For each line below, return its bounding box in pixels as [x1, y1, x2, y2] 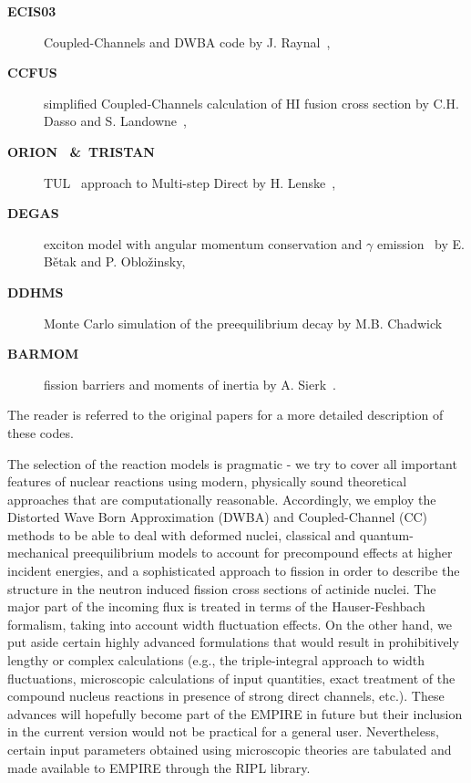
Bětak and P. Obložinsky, [44, 252, 186, 271]
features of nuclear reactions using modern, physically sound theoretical [7, 472, 407, 491]
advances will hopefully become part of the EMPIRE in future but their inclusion [7, 704, 463, 723]
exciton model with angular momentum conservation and [44, 234, 363, 253]
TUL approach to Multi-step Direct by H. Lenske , [44, 172, 336, 192]
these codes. [7, 423, 74, 442]
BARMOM [7, 344, 79, 363]
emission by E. [376, 234, 465, 253]
